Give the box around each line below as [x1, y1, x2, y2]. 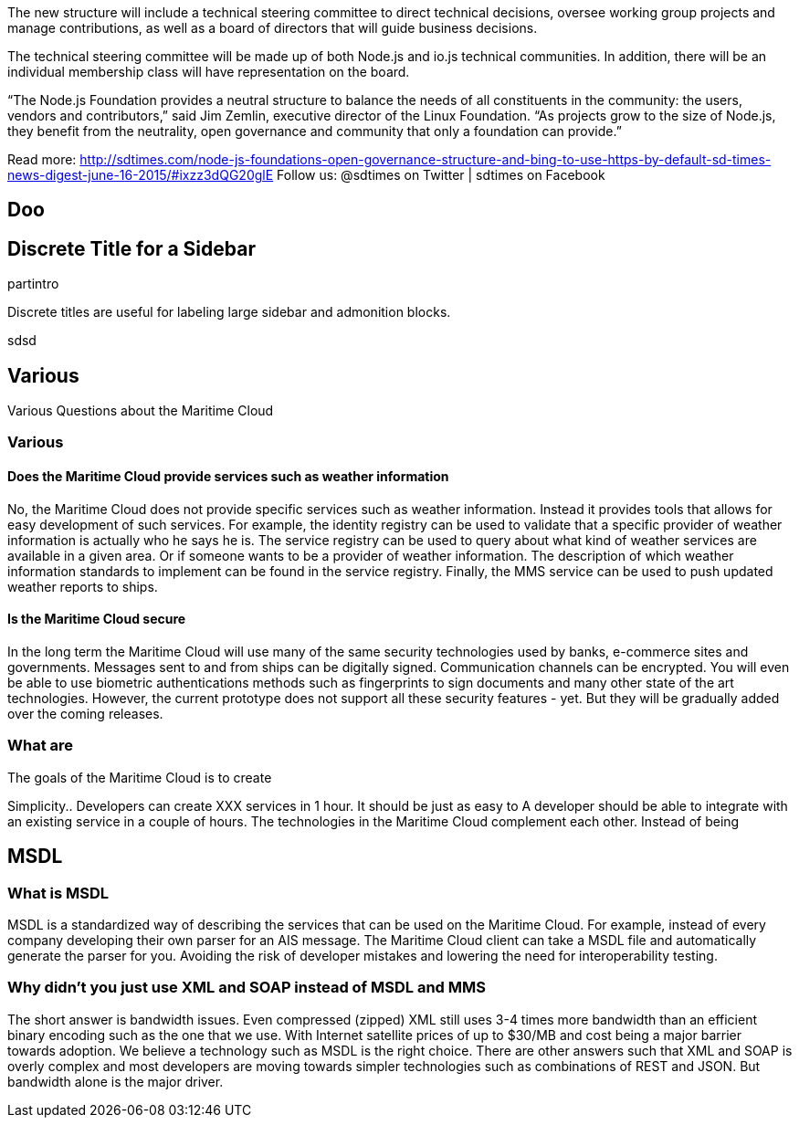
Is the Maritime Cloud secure [7, 611, 186, 627]
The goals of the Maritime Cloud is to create [7, 769, 272, 785]
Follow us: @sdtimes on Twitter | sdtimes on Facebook [277, 167, 605, 183]
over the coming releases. [7, 705, 163, 721]
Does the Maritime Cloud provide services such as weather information [7, 468, 449, 485]
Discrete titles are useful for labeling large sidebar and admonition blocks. [7, 304, 451, 321]
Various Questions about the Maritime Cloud [7, 403, 274, 419]
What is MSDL [7, 883, 110, 902]
